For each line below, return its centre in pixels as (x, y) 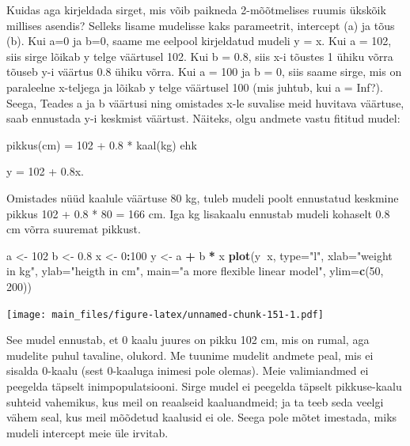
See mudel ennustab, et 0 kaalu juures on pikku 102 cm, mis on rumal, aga (188, 340)
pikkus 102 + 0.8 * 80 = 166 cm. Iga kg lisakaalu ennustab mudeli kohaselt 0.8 (198, 213)
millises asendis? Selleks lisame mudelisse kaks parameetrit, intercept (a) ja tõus (201, 25)
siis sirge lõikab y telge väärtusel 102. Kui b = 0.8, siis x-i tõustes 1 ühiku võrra (200, 56)
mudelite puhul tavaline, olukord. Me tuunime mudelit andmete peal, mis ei (190, 355)
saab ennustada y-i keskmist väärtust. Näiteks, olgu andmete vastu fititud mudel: (203, 118)
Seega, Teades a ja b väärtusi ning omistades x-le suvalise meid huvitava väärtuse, (205, 102)
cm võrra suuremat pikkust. (74, 229)
